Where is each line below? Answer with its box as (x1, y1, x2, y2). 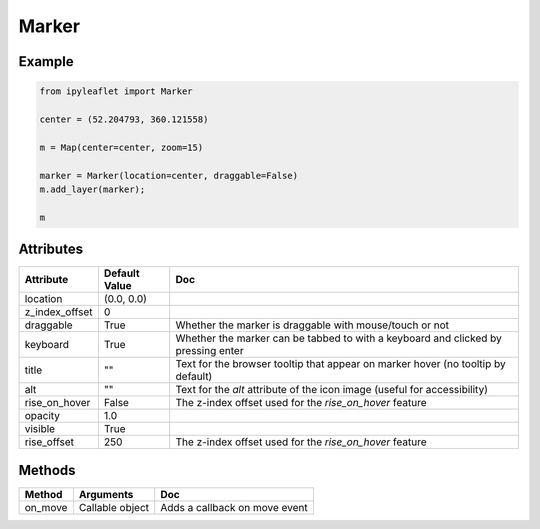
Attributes (18, 241, 84, 258)
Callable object (78, 500, 150, 514)
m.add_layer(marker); (39, 183, 146, 195)
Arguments (78, 487, 134, 501)
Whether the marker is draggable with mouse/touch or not (175, 318, 450, 332)
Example (18, 53, 74, 70)
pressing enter (175, 344, 244, 358)
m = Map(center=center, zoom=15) (39, 141, 204, 153)
